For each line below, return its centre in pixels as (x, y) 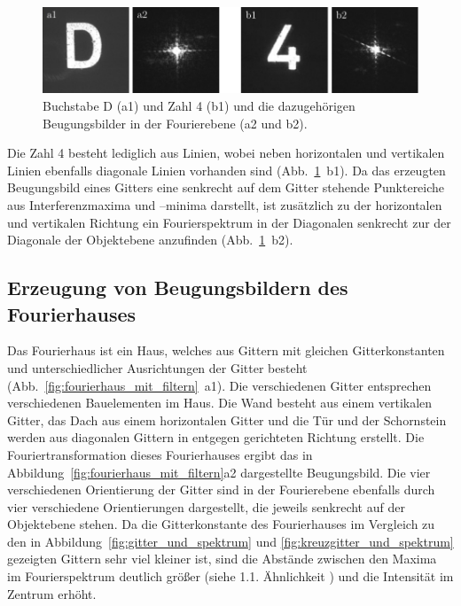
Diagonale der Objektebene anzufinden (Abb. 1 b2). (150, 240)
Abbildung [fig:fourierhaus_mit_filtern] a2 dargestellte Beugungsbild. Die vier (219, 472)
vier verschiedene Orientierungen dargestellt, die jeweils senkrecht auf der (206, 506)
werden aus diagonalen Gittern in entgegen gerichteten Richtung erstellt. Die (216, 437)
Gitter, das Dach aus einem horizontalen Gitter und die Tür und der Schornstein (227, 420)
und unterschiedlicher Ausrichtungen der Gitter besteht (157, 367)
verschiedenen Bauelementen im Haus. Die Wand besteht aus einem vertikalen (220, 403)
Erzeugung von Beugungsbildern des (178, 287)
